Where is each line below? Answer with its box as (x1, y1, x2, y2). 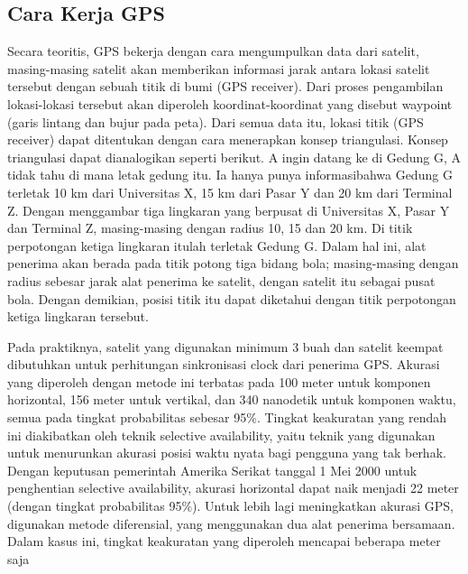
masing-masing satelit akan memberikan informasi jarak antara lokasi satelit (7, 59, 430, 78)
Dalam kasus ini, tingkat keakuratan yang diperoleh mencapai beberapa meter (7, 532, 441, 551)
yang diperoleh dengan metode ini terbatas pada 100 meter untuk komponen (7, 372, 431, 391)
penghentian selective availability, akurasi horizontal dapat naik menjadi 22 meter (7, 478, 459, 497)
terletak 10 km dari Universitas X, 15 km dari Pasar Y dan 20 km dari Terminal (7, 182, 453, 201)
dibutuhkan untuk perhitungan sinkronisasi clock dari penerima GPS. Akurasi (7, 355, 440, 374)
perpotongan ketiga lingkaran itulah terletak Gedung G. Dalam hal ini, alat (7, 236, 427, 255)
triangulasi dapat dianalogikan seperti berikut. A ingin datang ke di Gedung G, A (7, 147, 462, 166)
